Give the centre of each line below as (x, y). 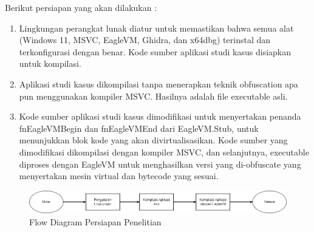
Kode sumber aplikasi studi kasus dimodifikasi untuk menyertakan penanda (160, 116)
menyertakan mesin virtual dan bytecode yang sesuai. (119, 176)
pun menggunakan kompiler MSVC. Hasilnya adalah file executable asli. (153, 96)
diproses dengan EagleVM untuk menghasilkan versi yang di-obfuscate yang (160, 164)
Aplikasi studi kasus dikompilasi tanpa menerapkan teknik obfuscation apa (159, 84)
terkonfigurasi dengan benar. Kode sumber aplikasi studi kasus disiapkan (155, 51)
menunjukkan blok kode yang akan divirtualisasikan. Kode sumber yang (153, 140)
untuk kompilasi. (50, 63)
